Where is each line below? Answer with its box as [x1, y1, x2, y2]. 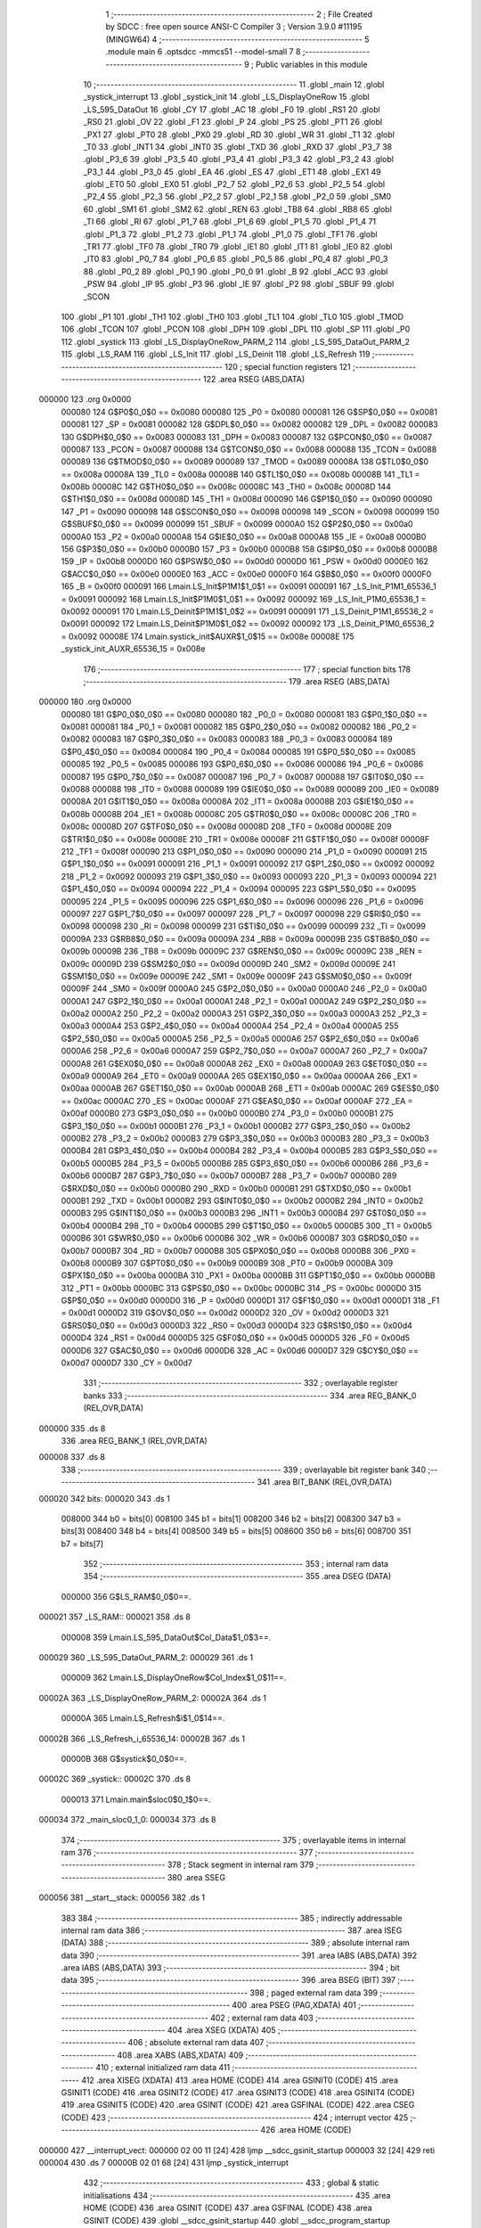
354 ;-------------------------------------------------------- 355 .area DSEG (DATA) [83, 1571, 392, 1582]
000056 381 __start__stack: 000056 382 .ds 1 [38, 1892, 205, 1903]
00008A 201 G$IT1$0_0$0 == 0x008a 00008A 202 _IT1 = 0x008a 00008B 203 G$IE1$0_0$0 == [61, 796, 414, 807]
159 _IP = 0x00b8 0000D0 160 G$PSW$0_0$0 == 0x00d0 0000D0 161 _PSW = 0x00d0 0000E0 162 [61, 556, 429, 567]
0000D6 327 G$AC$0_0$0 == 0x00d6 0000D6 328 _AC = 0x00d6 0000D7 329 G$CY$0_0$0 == [61, 1345, 419, 1356]
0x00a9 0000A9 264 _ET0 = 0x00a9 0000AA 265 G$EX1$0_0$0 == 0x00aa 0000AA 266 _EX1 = [61, 1070, 419, 1082]
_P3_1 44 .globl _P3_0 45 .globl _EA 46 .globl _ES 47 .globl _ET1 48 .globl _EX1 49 [83, 166, 382, 177]
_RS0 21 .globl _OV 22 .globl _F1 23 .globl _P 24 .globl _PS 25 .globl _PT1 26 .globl [83, 117, 383, 127]
